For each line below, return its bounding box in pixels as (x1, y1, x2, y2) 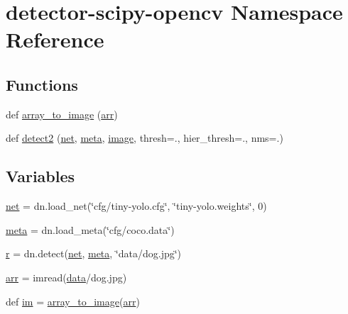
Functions (6, 73, 78, 95)
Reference (6, 25, 104, 54)
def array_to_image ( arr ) (6, 106, 118, 121)
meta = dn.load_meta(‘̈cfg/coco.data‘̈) (6, 222, 175, 237)
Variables (6, 165, 75, 187)
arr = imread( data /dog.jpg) (6, 269, 127, 284)
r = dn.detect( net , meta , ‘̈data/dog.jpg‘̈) (6, 246, 182, 261)
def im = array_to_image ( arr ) (6, 293, 140, 308)
